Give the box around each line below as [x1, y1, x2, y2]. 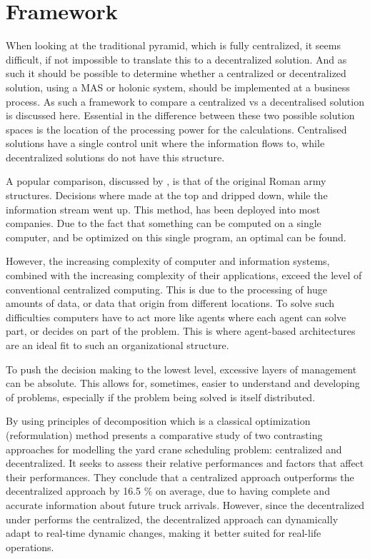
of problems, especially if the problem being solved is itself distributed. [6, 389, 316, 404]
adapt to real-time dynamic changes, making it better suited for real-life [6, 525, 321, 540]
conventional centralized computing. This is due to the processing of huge [6, 281, 327, 296]
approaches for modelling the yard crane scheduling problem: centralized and [6, 441, 342, 456]
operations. [6, 539, 54, 554]
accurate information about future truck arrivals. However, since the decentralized [6, 497, 365, 512]
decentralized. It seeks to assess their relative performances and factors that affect [6, 455, 364, 470]
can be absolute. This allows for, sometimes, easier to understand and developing [6, 376, 360, 391]
